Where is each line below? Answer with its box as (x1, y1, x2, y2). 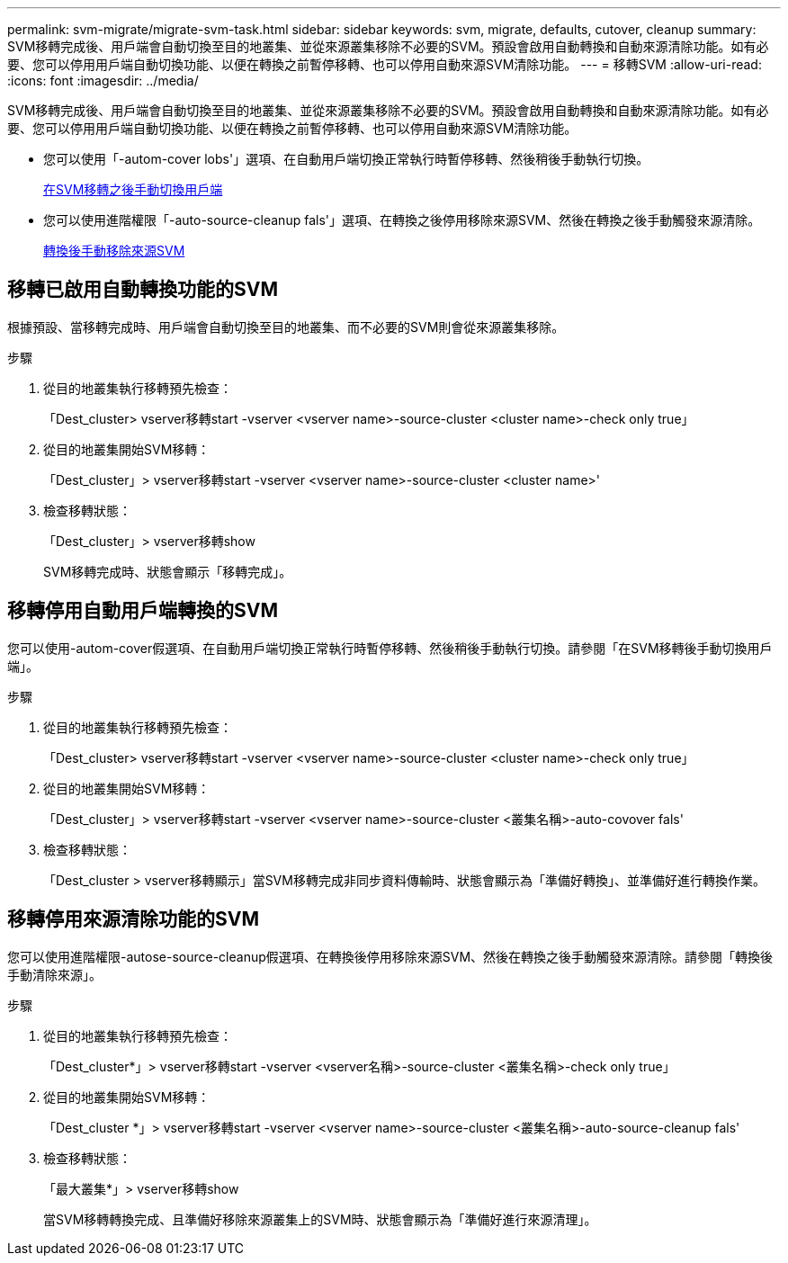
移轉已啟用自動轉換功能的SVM (7, 278, 278, 301)
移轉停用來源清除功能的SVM (7, 908, 259, 931)
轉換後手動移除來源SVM (43, 243, 185, 258)
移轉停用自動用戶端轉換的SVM (7, 599, 278, 623)
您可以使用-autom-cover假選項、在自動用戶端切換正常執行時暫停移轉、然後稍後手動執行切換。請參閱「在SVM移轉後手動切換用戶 (7, 640, 773, 656)
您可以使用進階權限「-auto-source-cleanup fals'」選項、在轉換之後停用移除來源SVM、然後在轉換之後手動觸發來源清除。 (43, 212, 761, 228)
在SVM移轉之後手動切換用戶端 (43, 182, 223, 197)
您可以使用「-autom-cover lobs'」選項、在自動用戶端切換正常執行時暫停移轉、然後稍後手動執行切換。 (43, 151, 649, 166)
